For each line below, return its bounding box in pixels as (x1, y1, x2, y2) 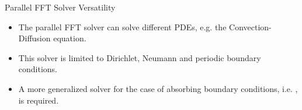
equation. (53, 32, 86, 44)
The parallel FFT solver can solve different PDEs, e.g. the (18, 20, 227, 33)
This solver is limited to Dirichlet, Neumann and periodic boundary (18, 51, 261, 63)
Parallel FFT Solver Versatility (5, 1, 116, 13)
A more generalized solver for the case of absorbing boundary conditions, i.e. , (18, 82, 298, 94)
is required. (18, 94, 59, 106)
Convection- (229, 20, 272, 33)
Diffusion (18, 32, 51, 44)
